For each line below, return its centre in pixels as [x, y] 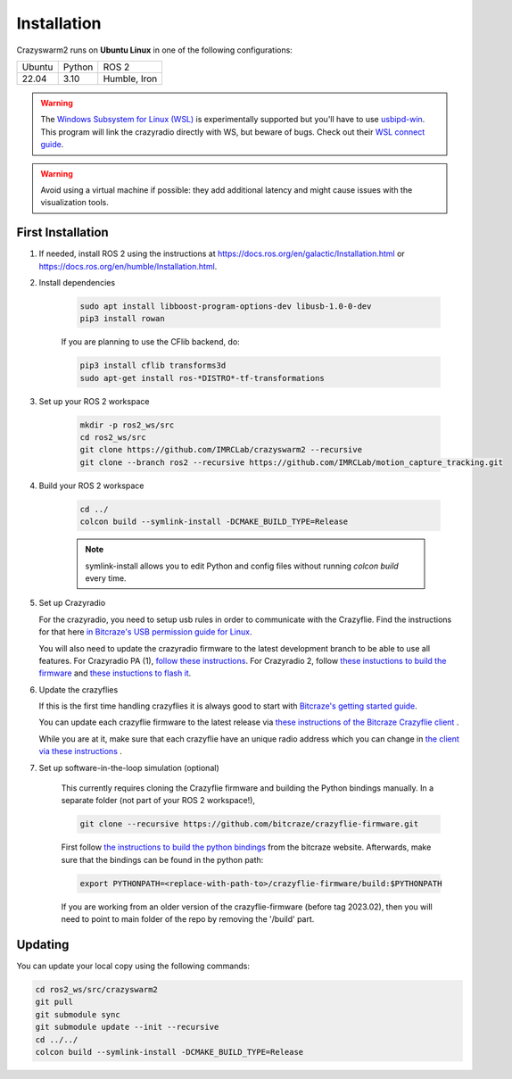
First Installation [62, 232]
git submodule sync [78, 1014]
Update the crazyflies [78, 689]
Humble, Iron [130, 79]
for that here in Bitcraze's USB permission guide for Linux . [145, 632]
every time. [106, 578]
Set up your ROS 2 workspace [94, 401]
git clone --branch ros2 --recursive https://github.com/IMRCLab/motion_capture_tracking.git [292, 462]
